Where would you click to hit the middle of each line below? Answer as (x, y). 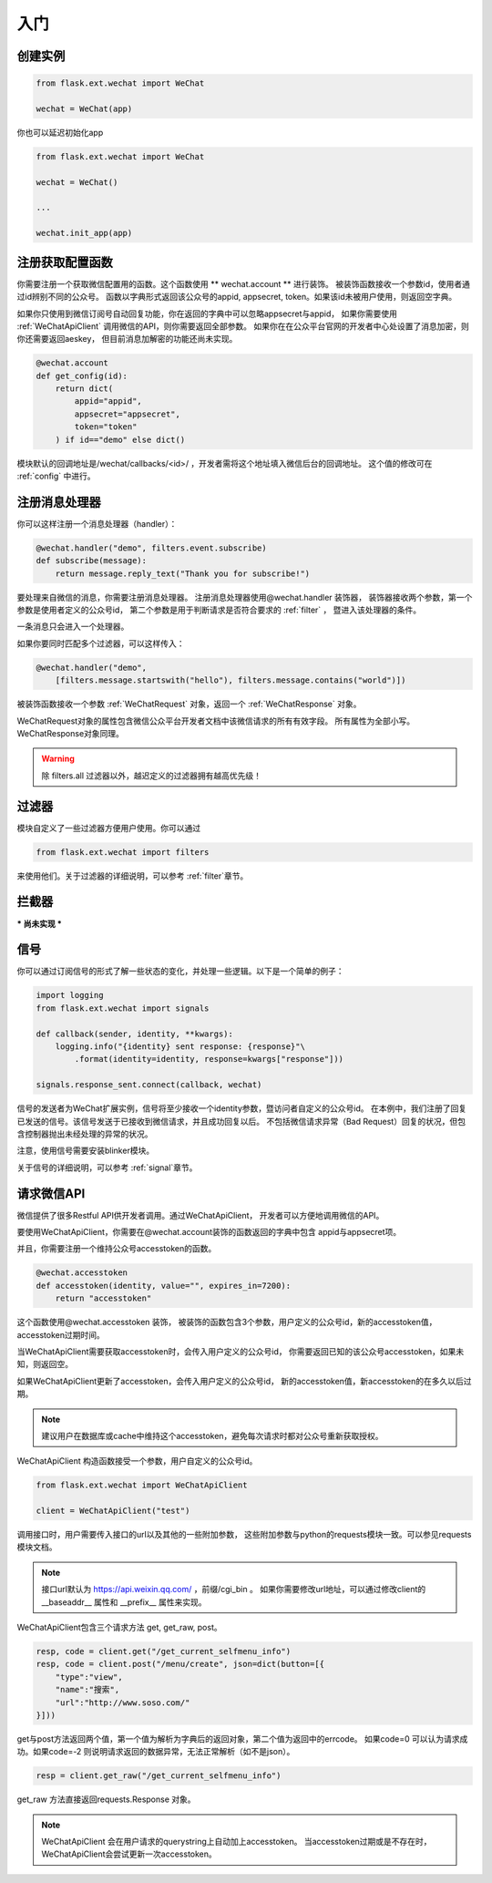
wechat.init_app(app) (84, 233)
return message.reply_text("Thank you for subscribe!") (183, 573)
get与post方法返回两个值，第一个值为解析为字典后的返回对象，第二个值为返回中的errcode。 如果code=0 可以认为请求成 (242, 1739)
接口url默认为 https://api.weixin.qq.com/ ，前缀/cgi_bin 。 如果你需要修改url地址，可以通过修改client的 (234, 1590)
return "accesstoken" (103, 1298)
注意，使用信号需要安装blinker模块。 (86, 1151)
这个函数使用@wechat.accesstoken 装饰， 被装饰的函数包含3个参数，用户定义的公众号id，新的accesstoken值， (227, 1322)
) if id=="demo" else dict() (120, 439)
